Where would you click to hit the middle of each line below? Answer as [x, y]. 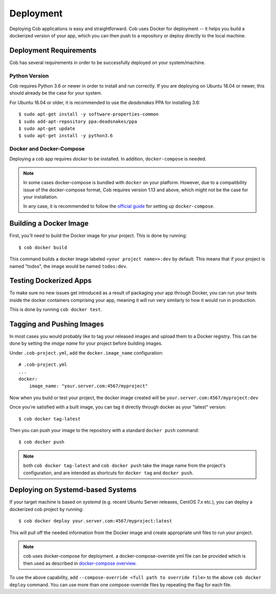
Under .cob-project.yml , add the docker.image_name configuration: [86, 353]
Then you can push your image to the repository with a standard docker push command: [104, 430]
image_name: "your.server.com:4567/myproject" [88, 386]
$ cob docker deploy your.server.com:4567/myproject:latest [95, 521]
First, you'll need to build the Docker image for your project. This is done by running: [98, 236]
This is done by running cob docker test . [56, 310]
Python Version [29, 76]
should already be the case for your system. [56, 93]
